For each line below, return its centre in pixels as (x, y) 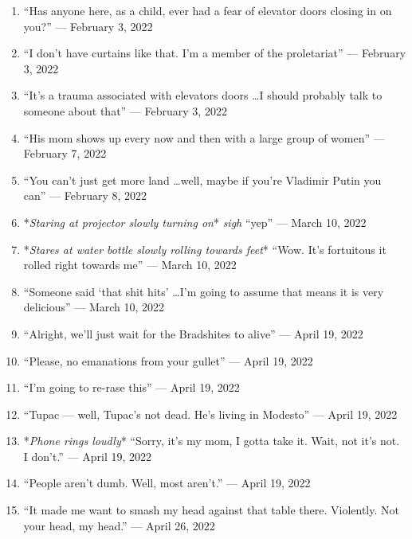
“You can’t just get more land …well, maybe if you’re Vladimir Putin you (202, 180)
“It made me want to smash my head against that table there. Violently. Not (211, 510)
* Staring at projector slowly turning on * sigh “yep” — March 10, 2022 (195, 222)
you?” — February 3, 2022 (88, 26)
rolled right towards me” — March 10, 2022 (130, 265)
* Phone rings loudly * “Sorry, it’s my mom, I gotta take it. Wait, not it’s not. (212, 441)
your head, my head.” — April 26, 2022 (119, 525)
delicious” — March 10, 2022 (94, 307)
